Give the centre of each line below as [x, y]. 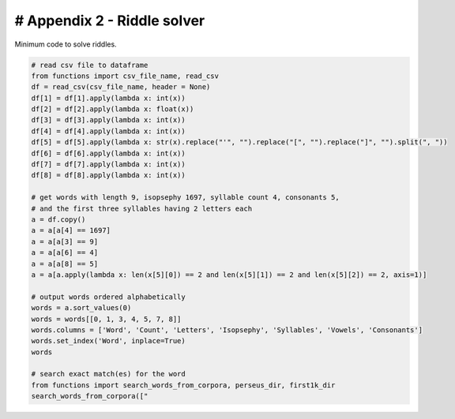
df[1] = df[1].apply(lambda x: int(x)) [108, 98]
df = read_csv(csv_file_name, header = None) [121, 87]
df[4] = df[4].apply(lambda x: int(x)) [108, 131]
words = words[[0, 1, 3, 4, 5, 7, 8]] [106, 319]
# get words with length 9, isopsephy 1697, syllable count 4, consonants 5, [185, 198]
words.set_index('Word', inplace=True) [108, 341]
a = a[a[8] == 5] [65, 264]
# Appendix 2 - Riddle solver [110, 21]
